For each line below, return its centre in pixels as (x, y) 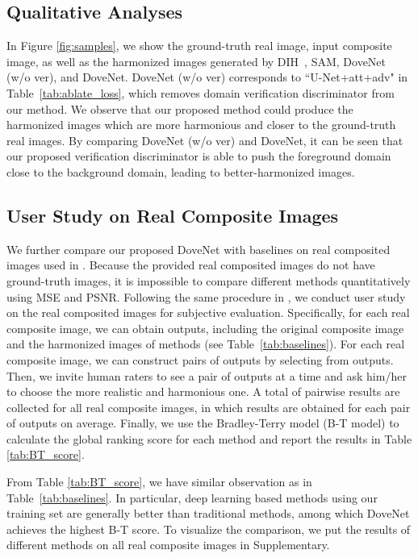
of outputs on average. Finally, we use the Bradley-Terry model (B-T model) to (203, 423)
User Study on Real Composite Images (173, 215)
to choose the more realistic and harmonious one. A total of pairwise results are (203, 391)
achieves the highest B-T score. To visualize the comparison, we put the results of (209, 529)
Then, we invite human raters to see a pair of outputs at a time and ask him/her (207, 375)
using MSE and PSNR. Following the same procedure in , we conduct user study (206, 296)
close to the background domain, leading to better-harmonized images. (181, 171)
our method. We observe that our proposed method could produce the (180, 108)
